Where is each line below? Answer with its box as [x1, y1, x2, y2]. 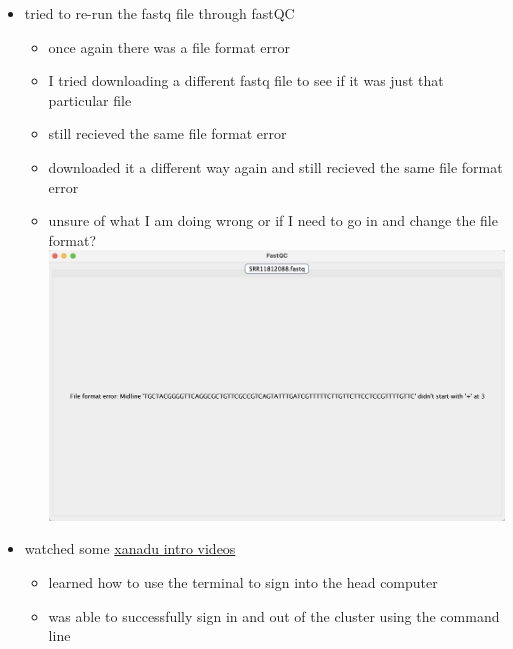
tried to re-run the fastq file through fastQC [24, 3, 295, 23]
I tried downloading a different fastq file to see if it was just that [48, 70, 444, 91]
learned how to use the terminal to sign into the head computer [48, 572, 438, 593]
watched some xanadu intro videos [24, 538, 236, 559]
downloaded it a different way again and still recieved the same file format [48, 156, 503, 177]
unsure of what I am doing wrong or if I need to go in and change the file [48, 210, 498, 231]
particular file [48, 89, 132, 110]
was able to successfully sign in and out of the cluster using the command [48, 605, 500, 626]
